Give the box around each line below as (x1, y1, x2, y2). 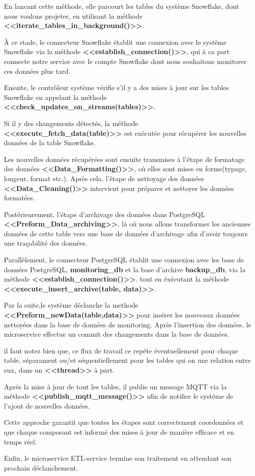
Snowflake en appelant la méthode (4, 92, 107, 102)
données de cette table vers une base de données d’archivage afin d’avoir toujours (4, 228, 248, 238)
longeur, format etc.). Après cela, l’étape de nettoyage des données (4, 173, 204, 183)
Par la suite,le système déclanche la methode (4, 300, 139, 310)
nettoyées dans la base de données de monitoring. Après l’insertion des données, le (4, 319, 252, 329)
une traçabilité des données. (4, 238, 87, 248)
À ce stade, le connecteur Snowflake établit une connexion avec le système (4, 36, 227, 47)
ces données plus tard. (4, 65, 70, 76)
